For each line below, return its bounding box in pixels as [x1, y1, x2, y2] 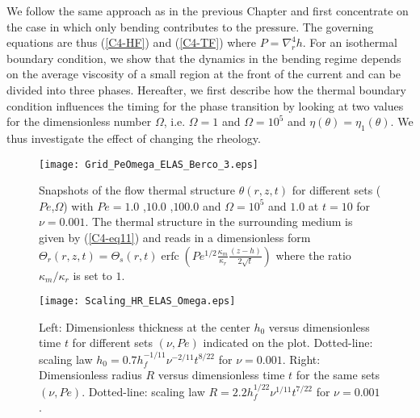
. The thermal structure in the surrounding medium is [85, 213, 353, 230]
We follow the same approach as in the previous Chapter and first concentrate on [6, 2, 409, 19]
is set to [73, 266, 112, 283]
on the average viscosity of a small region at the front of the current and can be [6, 65, 401, 82]
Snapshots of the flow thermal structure [39, 182, 236, 199]
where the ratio [275, 246, 351, 263]
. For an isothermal [302, 34, 397, 51]
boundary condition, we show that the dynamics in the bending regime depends [6, 49, 401, 66]
